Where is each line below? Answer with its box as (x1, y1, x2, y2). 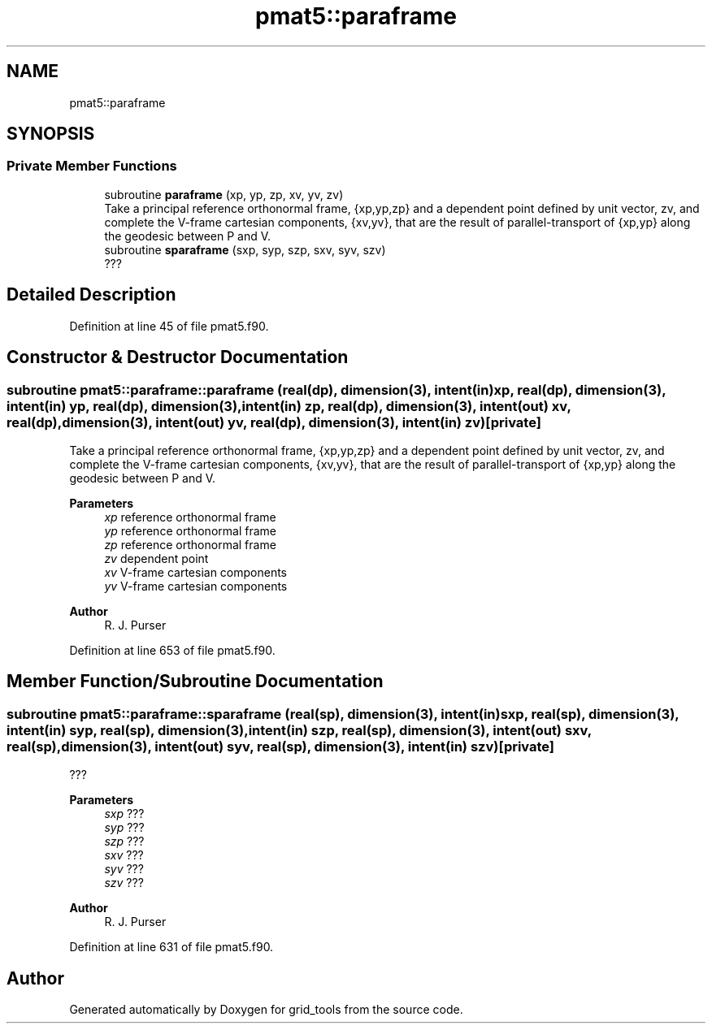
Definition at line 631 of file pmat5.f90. (69, 940, 274, 954)
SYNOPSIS (7, 123, 95, 145)
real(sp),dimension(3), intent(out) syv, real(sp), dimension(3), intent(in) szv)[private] (7, 738, 555, 755)
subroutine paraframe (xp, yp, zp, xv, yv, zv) (104, 187, 344, 201)
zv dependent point (104, 551, 209, 565)
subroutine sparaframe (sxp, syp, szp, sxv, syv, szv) (104, 242, 386, 257)
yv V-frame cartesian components (104, 578, 288, 593)
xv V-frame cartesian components (104, 565, 288, 579)
